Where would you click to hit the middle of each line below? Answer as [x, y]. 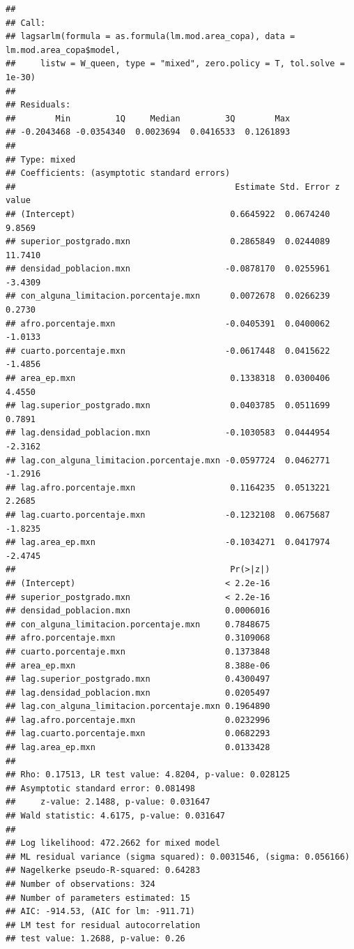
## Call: [26, 23]
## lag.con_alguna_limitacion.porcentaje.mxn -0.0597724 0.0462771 [168, 460]
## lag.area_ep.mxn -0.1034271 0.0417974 [168, 543]
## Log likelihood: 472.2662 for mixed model [113, 843]
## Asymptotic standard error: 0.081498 [101, 788]
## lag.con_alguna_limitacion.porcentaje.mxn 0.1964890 [138, 707]
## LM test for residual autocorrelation [103, 925]
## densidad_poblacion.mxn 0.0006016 [138, 611]
